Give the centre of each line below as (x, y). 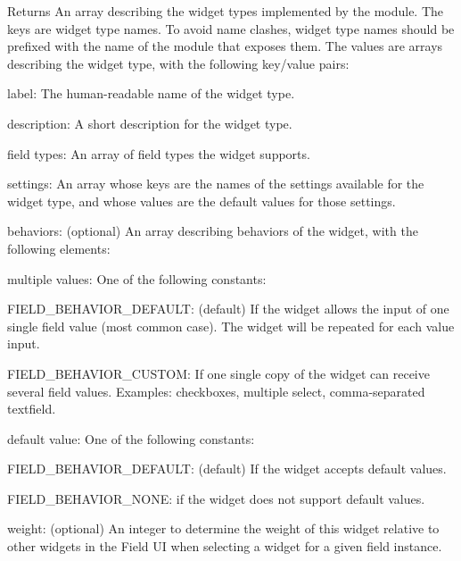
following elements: (59, 248)
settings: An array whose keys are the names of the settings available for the (216, 184)
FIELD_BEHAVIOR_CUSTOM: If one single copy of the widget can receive (218, 373)
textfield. (32, 409)
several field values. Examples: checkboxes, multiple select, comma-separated (216, 391)
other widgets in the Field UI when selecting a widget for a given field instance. (225, 546)
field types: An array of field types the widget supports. (159, 153)
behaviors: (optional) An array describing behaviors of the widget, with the (213, 231)
